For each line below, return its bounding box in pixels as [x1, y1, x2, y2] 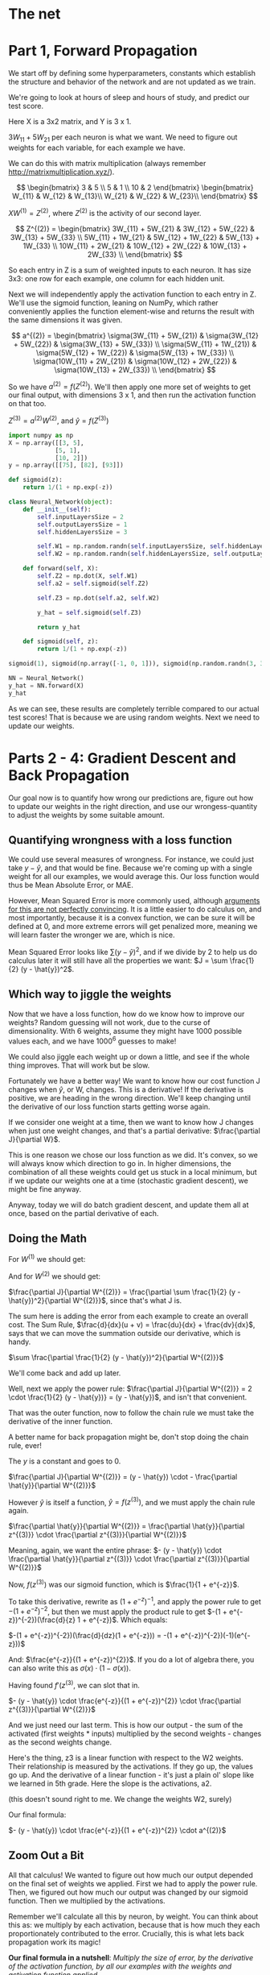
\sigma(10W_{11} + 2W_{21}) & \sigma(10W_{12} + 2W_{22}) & [33, 356, 237, 366]
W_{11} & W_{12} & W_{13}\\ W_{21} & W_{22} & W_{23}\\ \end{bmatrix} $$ [11, 191, 259, 201]
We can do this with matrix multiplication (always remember [8, 158, 207, 168]
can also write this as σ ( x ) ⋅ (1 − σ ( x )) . [8, 1663, 131, 1673]
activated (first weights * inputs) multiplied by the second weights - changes [8, 1728, 262, 1738]
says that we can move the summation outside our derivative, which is [8, 1328, 241, 1338]
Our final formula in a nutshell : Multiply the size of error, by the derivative [8, 1952, 254, 1962]
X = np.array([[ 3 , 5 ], [8, 438, 84, 447]
